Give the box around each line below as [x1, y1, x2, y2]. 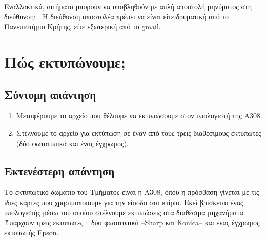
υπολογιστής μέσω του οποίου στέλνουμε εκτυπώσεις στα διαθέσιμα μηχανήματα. [4, 207, 245, 217]
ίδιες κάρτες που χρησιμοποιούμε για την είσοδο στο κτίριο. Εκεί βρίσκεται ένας [4, 196, 243, 207]
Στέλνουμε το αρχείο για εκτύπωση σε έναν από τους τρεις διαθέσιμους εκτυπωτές [16, 127, 261, 138]
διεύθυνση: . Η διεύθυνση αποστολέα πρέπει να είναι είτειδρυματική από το [4, 11, 229, 22]
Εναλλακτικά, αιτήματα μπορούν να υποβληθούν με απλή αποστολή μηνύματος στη [4, 1, 252, 11]
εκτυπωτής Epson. [4, 227, 59, 237]
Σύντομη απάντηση [4, 86, 96, 102]
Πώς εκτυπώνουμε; [4, 51, 126, 72]
